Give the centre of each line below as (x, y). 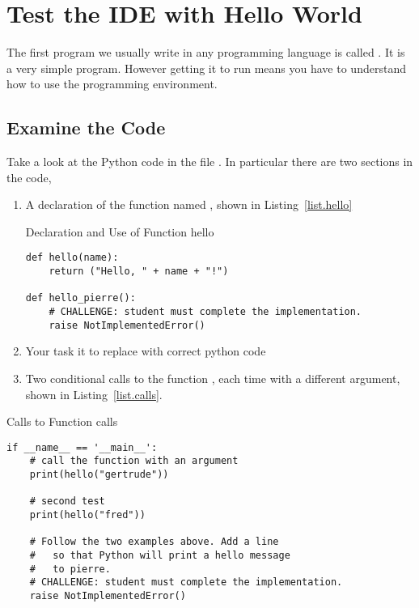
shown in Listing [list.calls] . (94, 394)
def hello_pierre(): (80, 298)
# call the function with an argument (134, 461)
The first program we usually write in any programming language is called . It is (206, 52)
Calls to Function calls (62, 421)
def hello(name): (72, 258)
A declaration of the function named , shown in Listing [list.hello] (189, 204)
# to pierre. (70, 569)
